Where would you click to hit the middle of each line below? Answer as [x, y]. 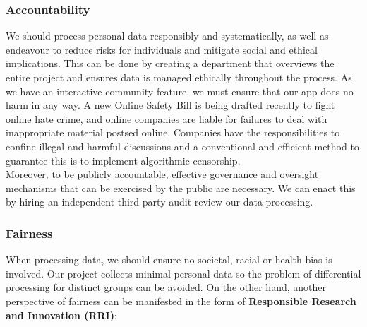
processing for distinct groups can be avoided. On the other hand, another [166, 287]
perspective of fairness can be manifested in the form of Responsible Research [181, 301]
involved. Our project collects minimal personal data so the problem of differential [183, 273]
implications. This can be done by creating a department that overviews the [170, 63]
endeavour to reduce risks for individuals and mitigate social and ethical [162, 49]
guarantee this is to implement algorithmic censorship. [123, 160]
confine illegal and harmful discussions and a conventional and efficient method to [182, 146]
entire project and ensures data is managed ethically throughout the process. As [179, 77]
